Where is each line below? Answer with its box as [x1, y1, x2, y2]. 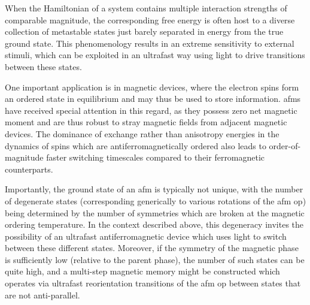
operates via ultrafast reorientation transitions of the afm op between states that [5, 277, 301, 289]
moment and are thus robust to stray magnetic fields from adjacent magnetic [5, 116, 287, 128]
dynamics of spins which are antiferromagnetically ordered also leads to [5, 139, 266, 152]
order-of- [269, 139, 301, 152]
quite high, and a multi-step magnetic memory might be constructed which [5, 265, 280, 277]
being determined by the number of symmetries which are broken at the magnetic [5, 206, 305, 219]
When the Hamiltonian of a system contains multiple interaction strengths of [5, 2, 287, 14]
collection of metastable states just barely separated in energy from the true [5, 25, 284, 38]
